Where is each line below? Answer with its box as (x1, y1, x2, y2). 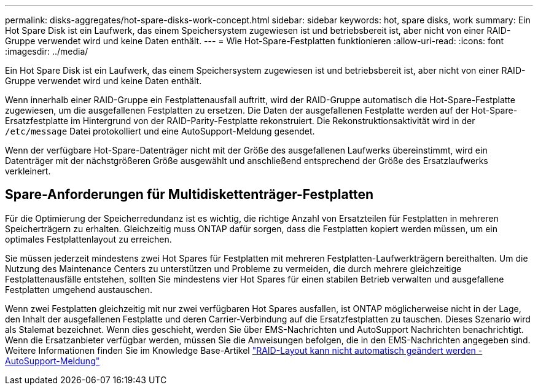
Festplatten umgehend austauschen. (5, 284, 153, 295)
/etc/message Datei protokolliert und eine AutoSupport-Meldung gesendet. (5, 126, 315, 136)
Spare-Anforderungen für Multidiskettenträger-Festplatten (5, 187, 374, 203)
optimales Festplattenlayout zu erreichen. (5, 233, 172, 244)
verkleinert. (5, 166, 51, 176)
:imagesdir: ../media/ (5, 46, 88, 57)
